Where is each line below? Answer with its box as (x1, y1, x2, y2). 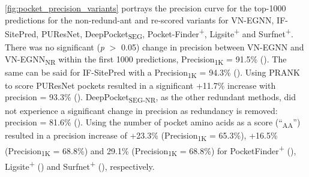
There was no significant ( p (5, 40, 104, 53)
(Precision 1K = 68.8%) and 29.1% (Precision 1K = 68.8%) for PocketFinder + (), (5, 143, 296, 158)
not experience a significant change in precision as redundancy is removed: (5, 104, 278, 116)
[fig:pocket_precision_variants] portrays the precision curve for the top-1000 (5, 2, 286, 14)
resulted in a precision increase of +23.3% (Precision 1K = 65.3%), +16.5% (5, 129, 278, 143)
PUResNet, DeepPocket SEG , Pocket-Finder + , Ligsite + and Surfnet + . (41, 26, 293, 41)
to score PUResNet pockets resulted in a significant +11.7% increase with (5, 79, 276, 91)
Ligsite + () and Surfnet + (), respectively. (5, 158, 155, 172)
